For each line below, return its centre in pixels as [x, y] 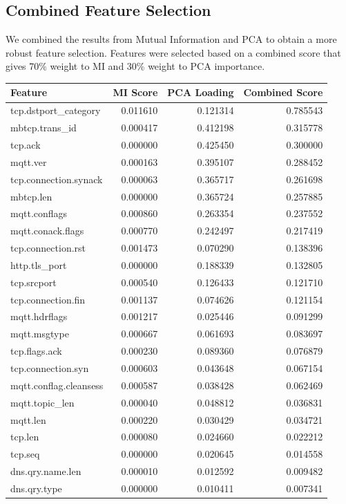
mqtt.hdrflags [39, 316]
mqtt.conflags [39, 213]
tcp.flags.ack [36, 351]
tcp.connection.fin [48, 299]
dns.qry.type [36, 488]
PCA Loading [201, 92]
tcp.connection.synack [57, 179]
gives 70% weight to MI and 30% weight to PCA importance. [135, 66]
